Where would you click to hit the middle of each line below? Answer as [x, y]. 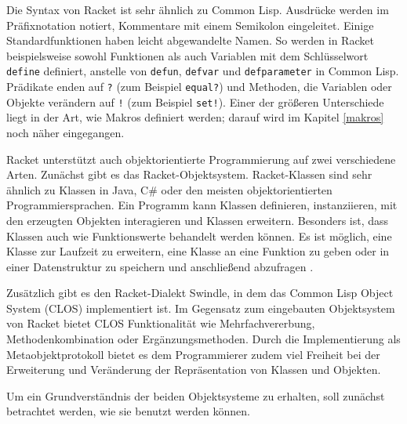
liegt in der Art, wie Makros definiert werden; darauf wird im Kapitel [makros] [195, 117]
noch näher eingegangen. [65, 132]
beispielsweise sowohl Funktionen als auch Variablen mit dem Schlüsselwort [187, 55]
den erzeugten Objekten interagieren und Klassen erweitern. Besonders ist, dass [198, 220]
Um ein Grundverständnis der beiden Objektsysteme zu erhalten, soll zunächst [196, 395]
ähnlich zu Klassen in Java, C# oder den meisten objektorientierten [169, 189]
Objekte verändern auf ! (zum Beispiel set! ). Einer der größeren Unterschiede [195, 101]
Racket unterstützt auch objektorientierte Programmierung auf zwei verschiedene [201, 159]
